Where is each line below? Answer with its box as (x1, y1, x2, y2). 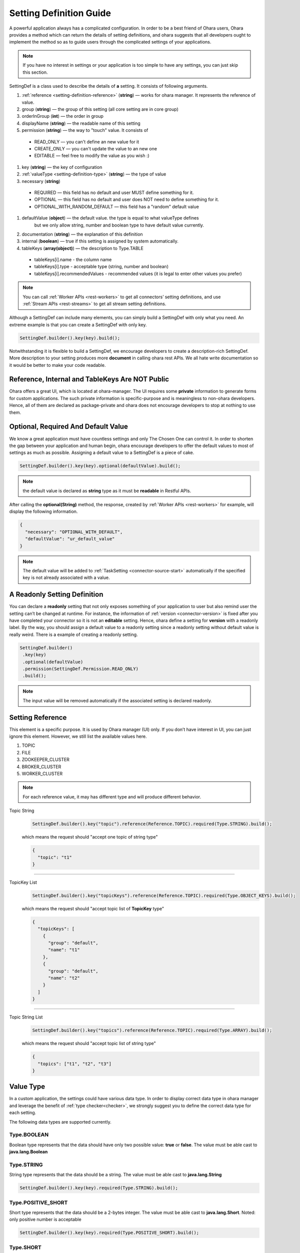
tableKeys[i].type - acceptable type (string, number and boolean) (34, 264, 168, 270)
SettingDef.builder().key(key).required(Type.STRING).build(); (19, 1185, 178, 1191)
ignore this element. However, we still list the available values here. (9, 733, 147, 739)
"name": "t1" (48, 947, 80, 953)
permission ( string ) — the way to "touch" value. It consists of (21, 127, 148, 133)
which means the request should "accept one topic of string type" (21, 834, 158, 840)
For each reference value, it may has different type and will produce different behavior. (22, 793, 201, 799)
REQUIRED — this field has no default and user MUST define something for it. (34, 189, 194, 195)
